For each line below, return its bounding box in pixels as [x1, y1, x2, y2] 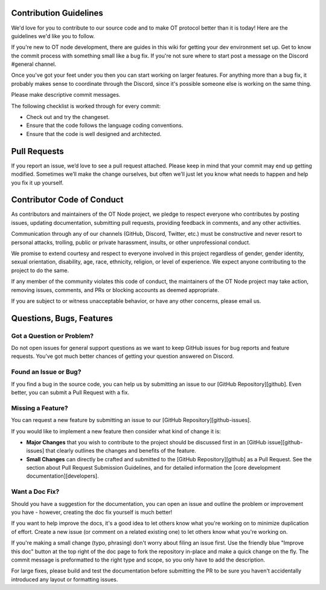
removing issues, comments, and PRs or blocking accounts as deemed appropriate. [11, 286, 220, 293]
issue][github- [267, 438, 303, 446]
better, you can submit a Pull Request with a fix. [11, 389, 130, 396]
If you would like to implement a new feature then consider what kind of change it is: [11, 427, 222, 435]
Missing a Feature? [11, 404, 69, 412]
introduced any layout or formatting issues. [11, 575, 118, 583]
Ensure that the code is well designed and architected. [26, 130, 162, 137]
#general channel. [11, 60, 57, 68]
